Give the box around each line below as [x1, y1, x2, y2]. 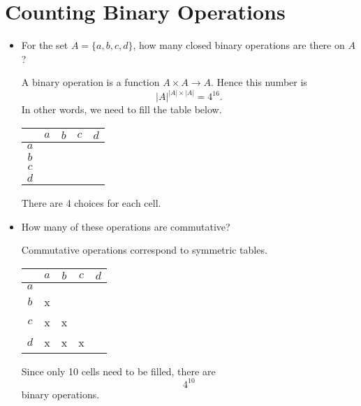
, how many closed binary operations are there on [133, 38, 345, 52]
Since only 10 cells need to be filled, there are [21, 363, 216, 378]
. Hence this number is [211, 75, 307, 89]
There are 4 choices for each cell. [21, 195, 161, 210]
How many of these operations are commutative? [21, 219, 230, 233]
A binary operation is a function [21, 75, 160, 89]
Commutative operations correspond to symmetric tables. [21, 242, 267, 257]
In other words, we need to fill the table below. [21, 102, 222, 117]
